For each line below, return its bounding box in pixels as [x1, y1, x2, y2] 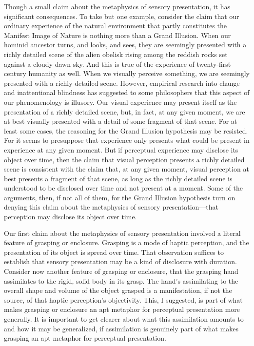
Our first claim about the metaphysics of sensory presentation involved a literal [4, 228, 241, 238]
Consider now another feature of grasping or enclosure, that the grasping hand [4, 266, 238, 276]
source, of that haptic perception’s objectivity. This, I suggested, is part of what [4, 294, 243, 305]
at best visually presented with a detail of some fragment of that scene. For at [4, 116, 237, 126]
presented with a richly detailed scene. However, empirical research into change [4, 77, 240, 88]
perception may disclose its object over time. [4, 211, 137, 222]
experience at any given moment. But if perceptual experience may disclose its [4, 144, 238, 154]
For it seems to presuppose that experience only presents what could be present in [4, 135, 250, 145]
